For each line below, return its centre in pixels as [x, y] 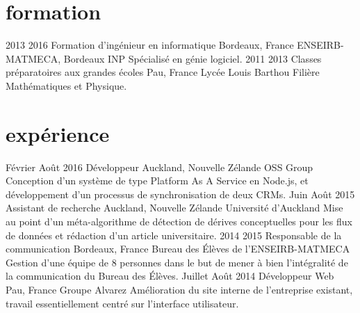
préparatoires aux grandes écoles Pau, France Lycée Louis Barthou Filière [163, 72]
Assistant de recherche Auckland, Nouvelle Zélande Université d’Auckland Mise [174, 208]
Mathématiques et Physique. [66, 85]
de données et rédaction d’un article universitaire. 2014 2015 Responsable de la [174, 235]
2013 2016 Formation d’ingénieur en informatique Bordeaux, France [150, 45]
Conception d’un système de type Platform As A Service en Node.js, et [157, 180]
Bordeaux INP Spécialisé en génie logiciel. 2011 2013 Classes [193, 58]
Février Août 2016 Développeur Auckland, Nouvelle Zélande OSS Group [159, 167]
